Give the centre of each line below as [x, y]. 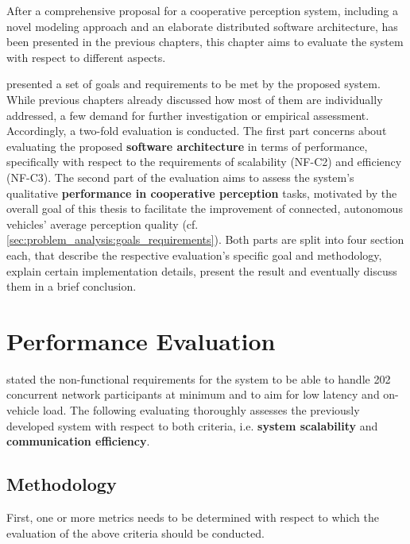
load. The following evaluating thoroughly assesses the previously [201, 410]
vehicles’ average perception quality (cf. [102, 224]
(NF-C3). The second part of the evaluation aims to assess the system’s [180, 177]
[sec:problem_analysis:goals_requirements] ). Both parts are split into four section [205, 239]
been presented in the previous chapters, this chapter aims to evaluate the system [205, 42]
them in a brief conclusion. [72, 286]
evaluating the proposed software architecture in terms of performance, [187, 146]
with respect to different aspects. [86, 57]
